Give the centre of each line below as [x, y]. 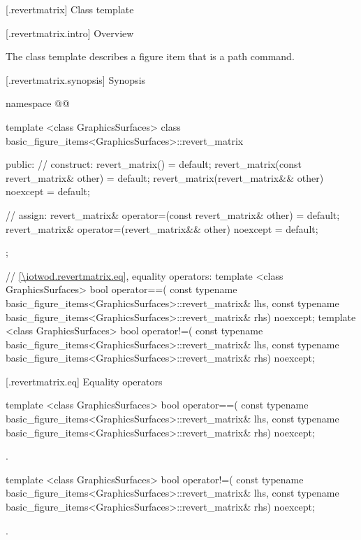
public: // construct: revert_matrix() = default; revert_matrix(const [154, 164]
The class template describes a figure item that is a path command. [150, 56]
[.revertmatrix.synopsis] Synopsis [76, 79]
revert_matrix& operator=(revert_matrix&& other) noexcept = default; [162, 228]
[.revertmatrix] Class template [70, 9]
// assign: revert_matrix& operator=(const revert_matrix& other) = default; [173, 214]
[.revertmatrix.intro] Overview [70, 33]
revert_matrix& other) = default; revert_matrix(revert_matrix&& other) [165, 177]
